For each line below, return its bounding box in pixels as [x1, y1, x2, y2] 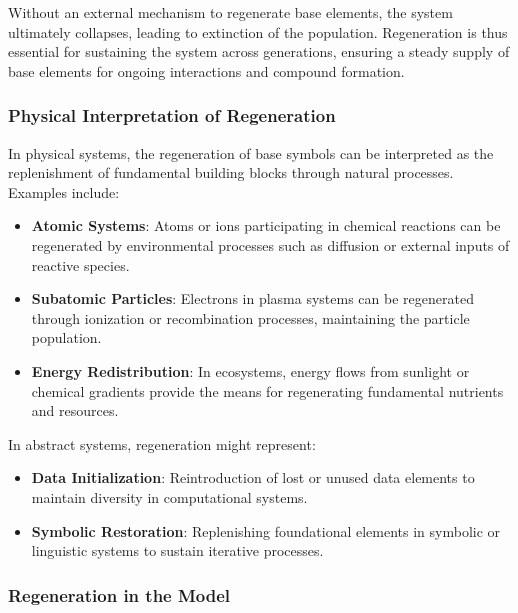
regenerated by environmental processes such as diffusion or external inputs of [31, 234, 510, 255]
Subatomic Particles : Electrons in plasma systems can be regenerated [31, 288, 474, 309]
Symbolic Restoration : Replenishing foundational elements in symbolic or [31, 520, 501, 541]
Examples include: [8, 181, 120, 202]
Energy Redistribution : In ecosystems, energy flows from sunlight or [31, 360, 470, 381]
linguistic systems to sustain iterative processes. [31, 540, 324, 561]
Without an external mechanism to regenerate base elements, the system [8, 2, 453, 22]
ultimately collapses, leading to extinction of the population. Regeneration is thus [8, 21, 508, 42]
